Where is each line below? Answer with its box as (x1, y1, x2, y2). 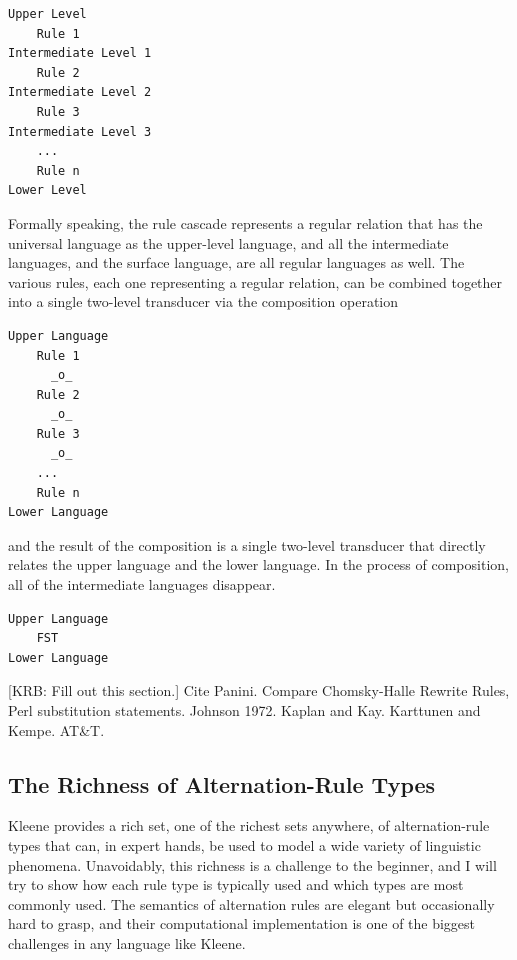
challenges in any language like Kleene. (8, 932, 246, 953)
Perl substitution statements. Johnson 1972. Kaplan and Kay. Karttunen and (8, 700, 481, 720)
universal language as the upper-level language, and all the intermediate (8, 232, 449, 253)
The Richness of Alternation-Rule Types (8, 768, 436, 799)
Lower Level (8, 183, 87, 198)
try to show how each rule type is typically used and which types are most (8, 874, 464, 895)
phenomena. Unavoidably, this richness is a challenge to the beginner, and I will (8, 854, 497, 875)
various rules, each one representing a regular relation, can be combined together (8, 271, 503, 292)
